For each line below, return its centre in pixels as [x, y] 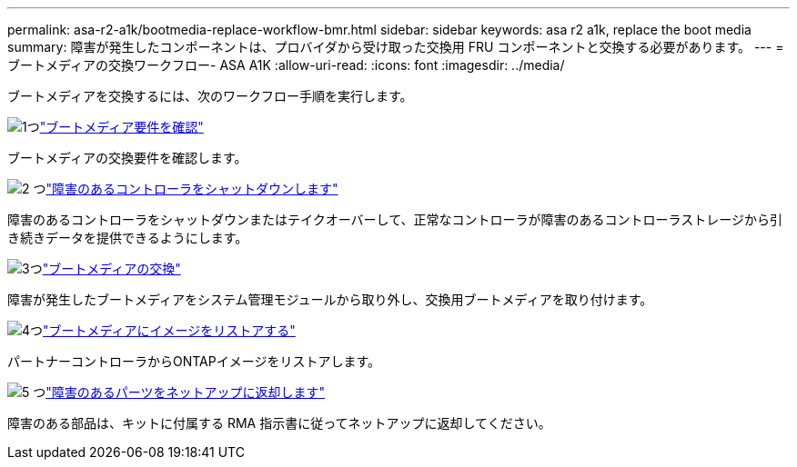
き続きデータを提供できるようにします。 [128, 238]
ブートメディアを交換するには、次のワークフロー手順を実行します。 [210, 96]
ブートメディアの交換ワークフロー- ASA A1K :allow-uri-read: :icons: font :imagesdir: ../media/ [286, 65]
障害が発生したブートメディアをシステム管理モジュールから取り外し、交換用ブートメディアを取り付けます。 [330, 299]
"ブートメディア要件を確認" [121, 127]
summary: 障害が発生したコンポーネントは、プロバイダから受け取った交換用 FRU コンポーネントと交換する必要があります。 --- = [396, 47]
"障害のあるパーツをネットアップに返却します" [186, 392]
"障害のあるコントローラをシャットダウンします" [192, 189]
